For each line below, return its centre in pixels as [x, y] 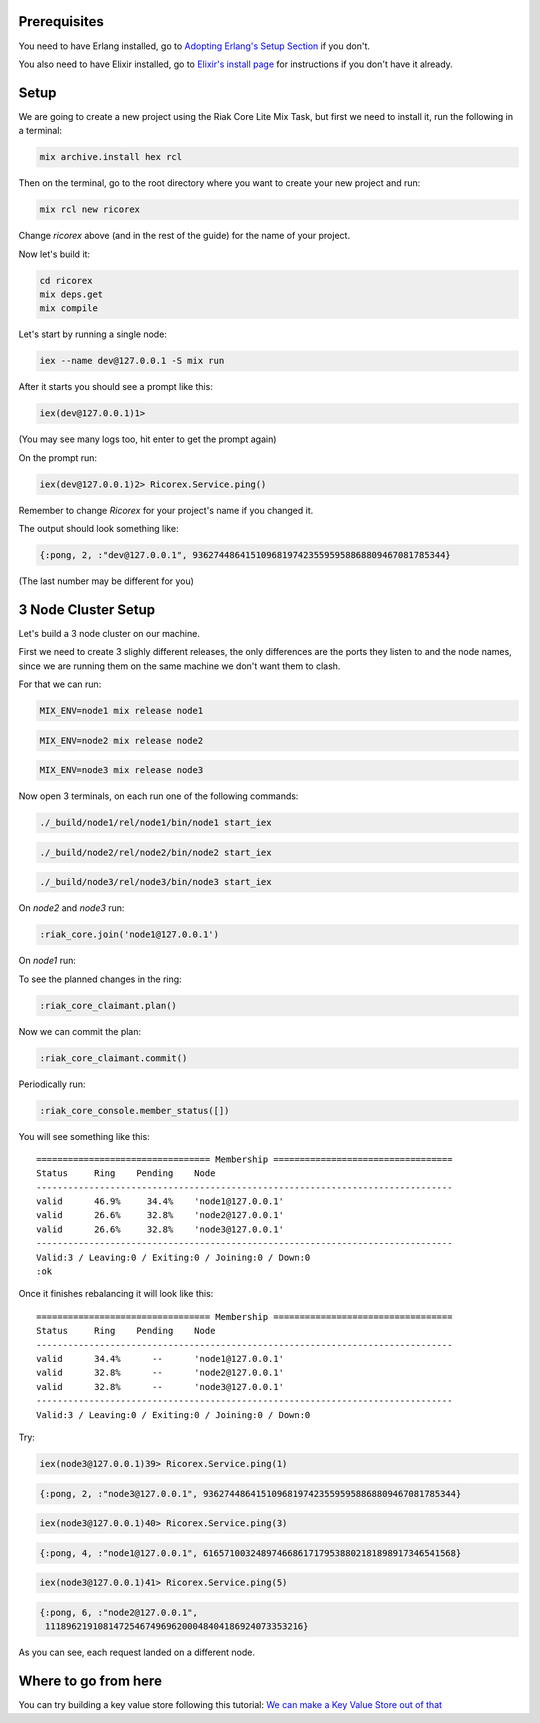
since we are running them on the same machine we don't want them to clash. [179, 666]
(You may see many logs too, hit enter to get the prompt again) [147, 439]
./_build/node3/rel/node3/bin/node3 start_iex [155, 882]
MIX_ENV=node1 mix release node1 [121, 710]
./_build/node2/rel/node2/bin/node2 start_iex [155, 852]
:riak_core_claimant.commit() [113, 1058]
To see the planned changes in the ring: [100, 979]
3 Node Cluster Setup [86, 609]
